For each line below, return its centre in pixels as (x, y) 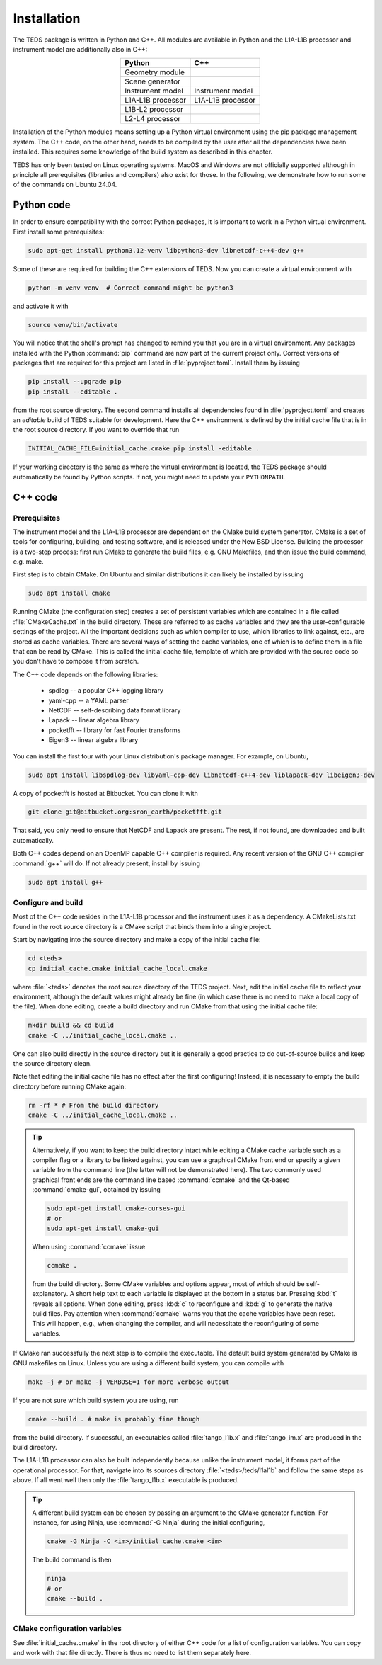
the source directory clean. (52, 1064)
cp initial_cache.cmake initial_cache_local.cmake (118, 968)
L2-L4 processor (153, 119)
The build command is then (72, 1560)
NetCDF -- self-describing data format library (115, 710)
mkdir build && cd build (71, 1025)
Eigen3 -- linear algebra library (93, 740)
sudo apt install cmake (69, 593)
